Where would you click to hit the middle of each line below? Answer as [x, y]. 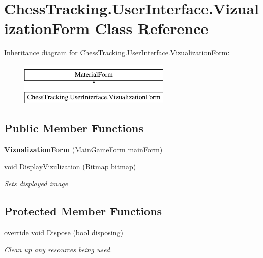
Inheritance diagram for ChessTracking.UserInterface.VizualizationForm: [117, 53]
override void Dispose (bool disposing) [64, 232]
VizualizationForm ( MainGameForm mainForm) [83, 149]
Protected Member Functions [83, 211]
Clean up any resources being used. [58, 249]
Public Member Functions [74, 128]
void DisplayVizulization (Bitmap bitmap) [70, 166]
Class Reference [152, 28]
